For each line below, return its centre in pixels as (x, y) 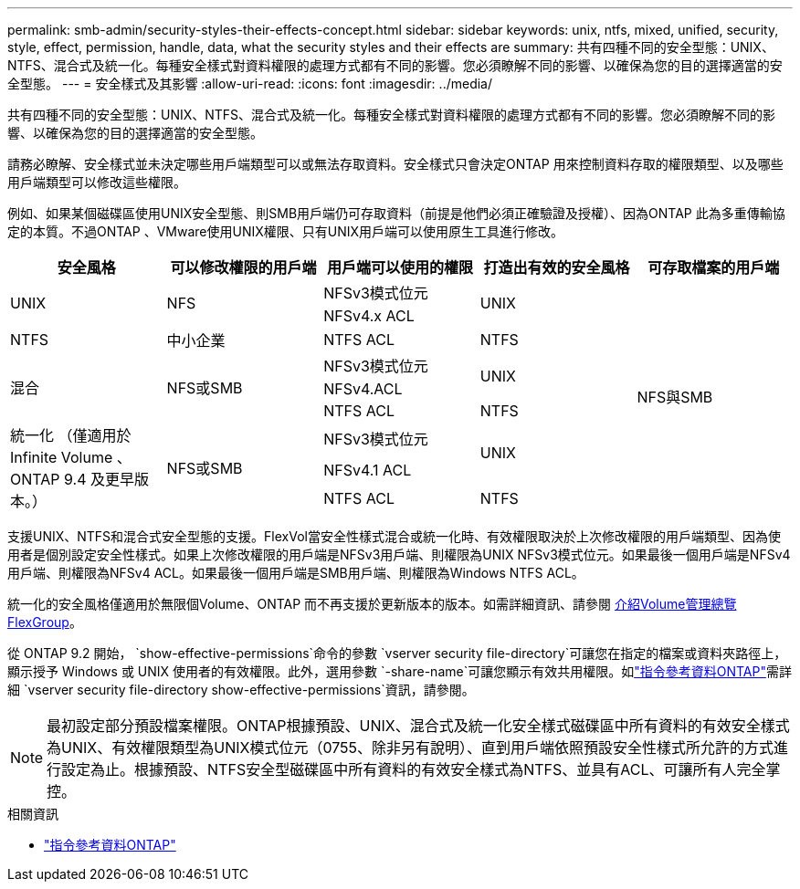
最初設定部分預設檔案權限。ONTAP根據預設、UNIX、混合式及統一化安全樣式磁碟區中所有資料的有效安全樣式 (418, 726)
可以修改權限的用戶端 (243, 267)
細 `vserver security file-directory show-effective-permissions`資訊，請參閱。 (241, 690)
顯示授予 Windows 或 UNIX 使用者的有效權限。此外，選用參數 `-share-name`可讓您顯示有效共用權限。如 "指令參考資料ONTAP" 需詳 (400, 671)
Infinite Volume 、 (71, 457)
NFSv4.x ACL (369, 316)
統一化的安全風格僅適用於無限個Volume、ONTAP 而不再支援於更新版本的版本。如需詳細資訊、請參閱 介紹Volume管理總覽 (372, 604)
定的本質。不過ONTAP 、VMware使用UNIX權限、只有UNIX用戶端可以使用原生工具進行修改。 (286, 231)
